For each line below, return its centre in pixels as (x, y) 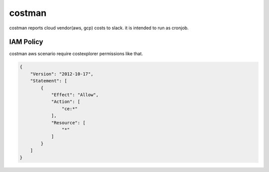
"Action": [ (66, 102)
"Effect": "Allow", (75, 95)
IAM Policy (26, 42)
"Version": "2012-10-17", (62, 74)
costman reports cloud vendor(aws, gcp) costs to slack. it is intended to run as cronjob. (99, 28)
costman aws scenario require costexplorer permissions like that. (76, 54)
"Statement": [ (49, 81)
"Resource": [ (68, 123)
